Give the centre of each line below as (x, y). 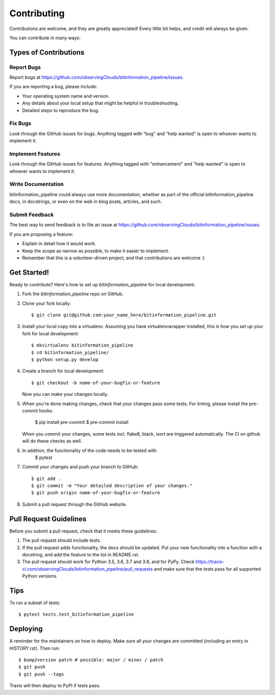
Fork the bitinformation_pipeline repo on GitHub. (73, 294)
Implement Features (35, 154)
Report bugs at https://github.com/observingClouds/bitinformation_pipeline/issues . (97, 77)
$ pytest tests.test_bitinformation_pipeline (76, 614)
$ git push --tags (42, 674)
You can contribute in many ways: (45, 38)
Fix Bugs (20, 123)
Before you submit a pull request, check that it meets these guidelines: (83, 531)
